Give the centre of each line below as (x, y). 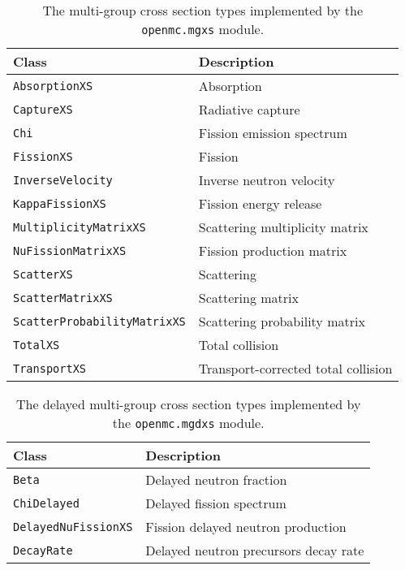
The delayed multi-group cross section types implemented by (188, 404)
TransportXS (50, 368)
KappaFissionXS (60, 203)
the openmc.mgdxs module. (188, 423)
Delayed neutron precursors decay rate (255, 550)
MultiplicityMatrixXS (80, 227)
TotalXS (37, 345)
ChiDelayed (46, 503)
